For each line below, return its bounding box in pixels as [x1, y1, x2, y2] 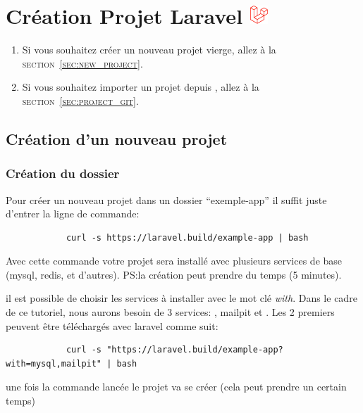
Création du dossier [6, 165, 120, 182]
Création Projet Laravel [6, 1, 243, 30]
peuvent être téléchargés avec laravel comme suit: [6, 318, 219, 333]
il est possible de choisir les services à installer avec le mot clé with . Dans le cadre [6, 291, 357, 305]
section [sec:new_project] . [22, 56, 143, 70]
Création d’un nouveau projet [6, 127, 228, 149]
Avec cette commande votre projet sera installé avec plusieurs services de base [6, 253, 343, 268]
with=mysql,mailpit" [6, 358, 102, 369]
